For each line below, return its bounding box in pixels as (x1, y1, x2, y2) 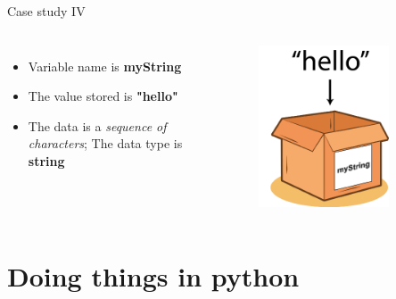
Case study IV (7, 2, 86, 20)
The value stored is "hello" (28, 87, 178, 105)
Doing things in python (7, 258, 300, 295)
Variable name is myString (28, 56, 182, 75)
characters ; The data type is (28, 134, 183, 153)
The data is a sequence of (28, 116, 167, 135)
